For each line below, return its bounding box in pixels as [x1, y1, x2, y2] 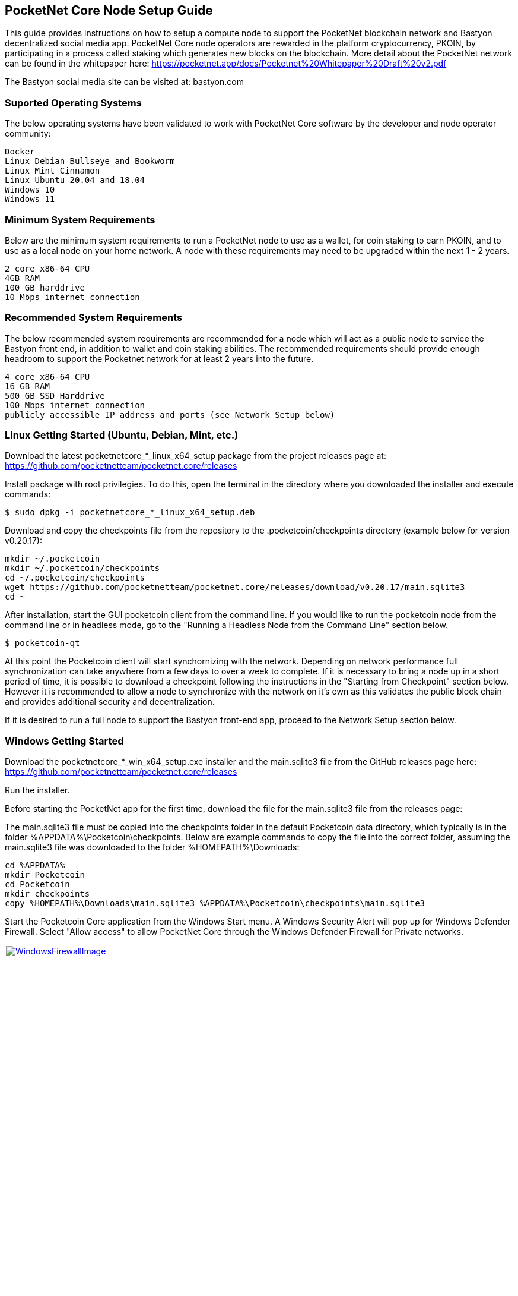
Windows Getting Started [5, 734, 124, 747]
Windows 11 [5, 194, 55, 204]
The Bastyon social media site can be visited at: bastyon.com [5, 77, 244, 87]
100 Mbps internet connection [5, 400, 145, 410]
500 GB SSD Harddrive [5, 390, 105, 401]
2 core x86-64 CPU [5, 263, 90, 273]
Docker [5, 147, 35, 157]
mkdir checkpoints [5, 889, 90, 899]
